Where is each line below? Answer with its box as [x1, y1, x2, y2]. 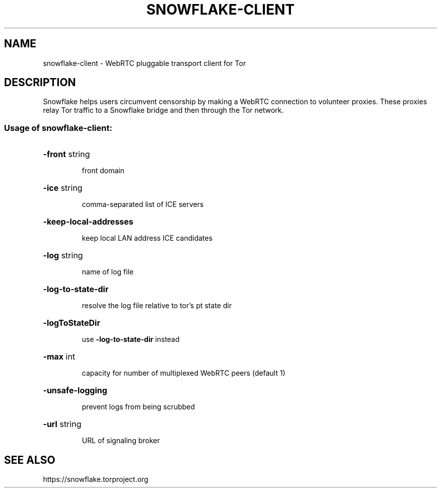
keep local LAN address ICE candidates [82, 234, 213, 243]
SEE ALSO [4, 453, 55, 466]
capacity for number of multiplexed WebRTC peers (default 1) [82, 369, 285, 378]
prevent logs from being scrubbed [82, 402, 195, 411]
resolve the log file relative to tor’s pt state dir [82, 301, 232, 310]
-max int [43, 352, 76, 362]
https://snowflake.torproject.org [43, 475, 149, 484]
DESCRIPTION [4, 76, 76, 89]
